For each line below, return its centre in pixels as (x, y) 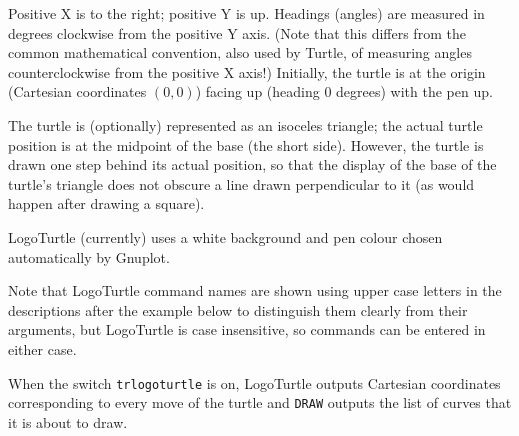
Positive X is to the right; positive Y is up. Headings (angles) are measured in (246, 13)
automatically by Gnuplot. (89, 256)
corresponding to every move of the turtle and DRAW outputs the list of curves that (260, 402)
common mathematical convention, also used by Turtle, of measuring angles (240, 52)
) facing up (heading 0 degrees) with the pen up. (344, 91)
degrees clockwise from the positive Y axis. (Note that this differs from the (237, 32)
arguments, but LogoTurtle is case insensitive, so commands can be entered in (247, 329)
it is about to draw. (68, 421)
